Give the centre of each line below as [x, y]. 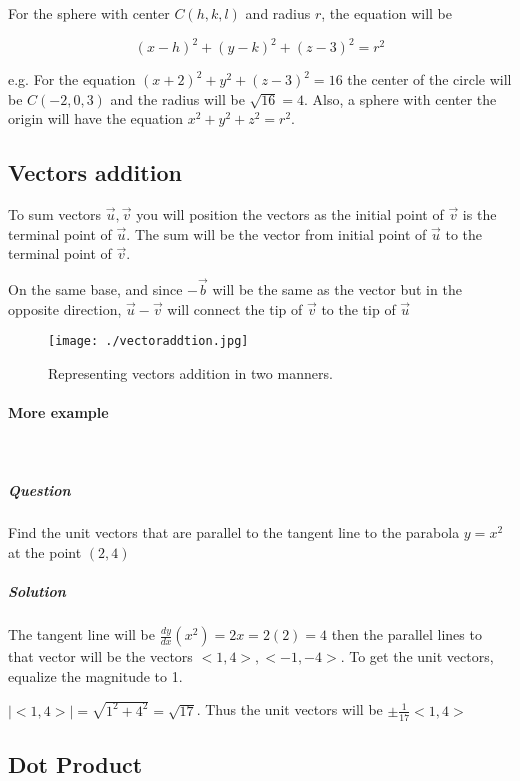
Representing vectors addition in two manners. [190, 372]
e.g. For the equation [72, 79]
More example [58, 412]
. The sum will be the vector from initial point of [276, 233]
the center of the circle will [429, 79]
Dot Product [75, 763]
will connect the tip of [235, 308]
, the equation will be [386, 13]
